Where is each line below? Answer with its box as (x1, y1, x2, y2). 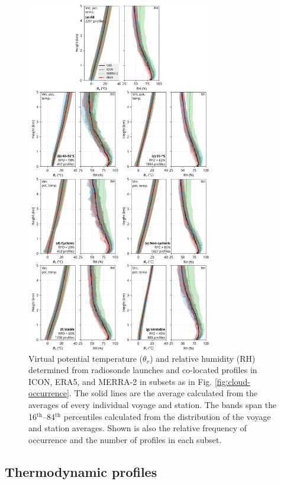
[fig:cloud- (214, 375, 250, 387)
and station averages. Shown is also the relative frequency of (28, 422, 247, 434)
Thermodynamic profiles (5, 462, 157, 480)
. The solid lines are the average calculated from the (69, 387, 258, 399)
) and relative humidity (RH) (150, 352, 256, 364)
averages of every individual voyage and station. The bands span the (28, 399, 277, 411)
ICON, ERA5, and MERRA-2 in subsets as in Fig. (28, 375, 212, 387)
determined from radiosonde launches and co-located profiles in (28, 364, 257, 376)
